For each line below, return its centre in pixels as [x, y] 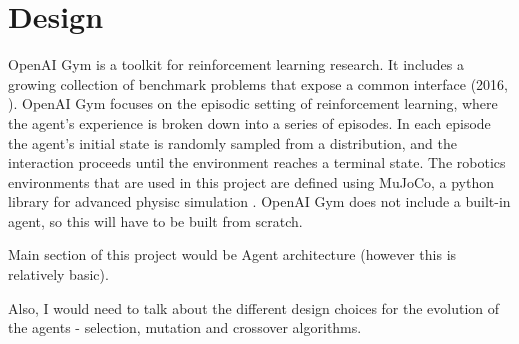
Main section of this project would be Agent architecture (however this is [232, 254]
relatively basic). [58, 274]
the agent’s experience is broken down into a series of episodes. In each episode [249, 122]
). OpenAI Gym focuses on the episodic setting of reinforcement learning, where [253, 103]
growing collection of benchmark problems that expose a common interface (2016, [258, 83]
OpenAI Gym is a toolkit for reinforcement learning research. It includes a [236, 64]
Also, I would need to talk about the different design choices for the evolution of [254, 307]
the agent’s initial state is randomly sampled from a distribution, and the [232, 142]
